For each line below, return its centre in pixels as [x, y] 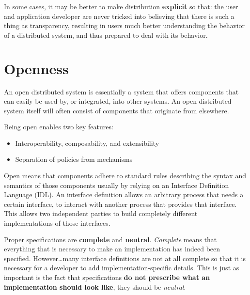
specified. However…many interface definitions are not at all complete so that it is [125, 258]
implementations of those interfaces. [57, 223]
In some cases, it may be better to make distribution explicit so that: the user [121, 6]
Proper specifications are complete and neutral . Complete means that [110, 239]
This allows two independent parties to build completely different [101, 213]
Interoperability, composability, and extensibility [87, 143]
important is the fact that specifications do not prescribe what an [107, 277]
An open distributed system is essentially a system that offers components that [121, 91]
